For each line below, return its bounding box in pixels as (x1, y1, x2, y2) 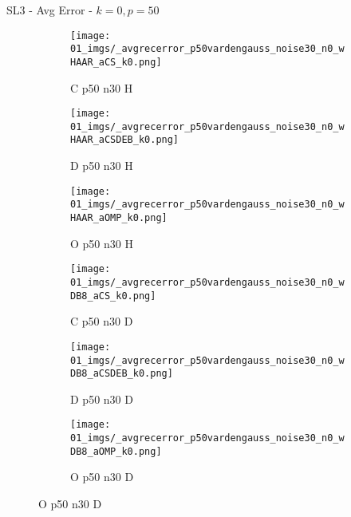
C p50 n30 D (70, 313, 133, 330)
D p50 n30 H (70, 157, 133, 174)
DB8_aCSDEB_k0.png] (70, 368, 173, 380)
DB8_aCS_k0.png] (70, 290, 156, 302)
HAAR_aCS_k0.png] (70, 56, 162, 68)
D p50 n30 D (70, 390, 133, 407)
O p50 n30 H (70, 235, 133, 251)
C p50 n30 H (70, 79, 133, 96)
